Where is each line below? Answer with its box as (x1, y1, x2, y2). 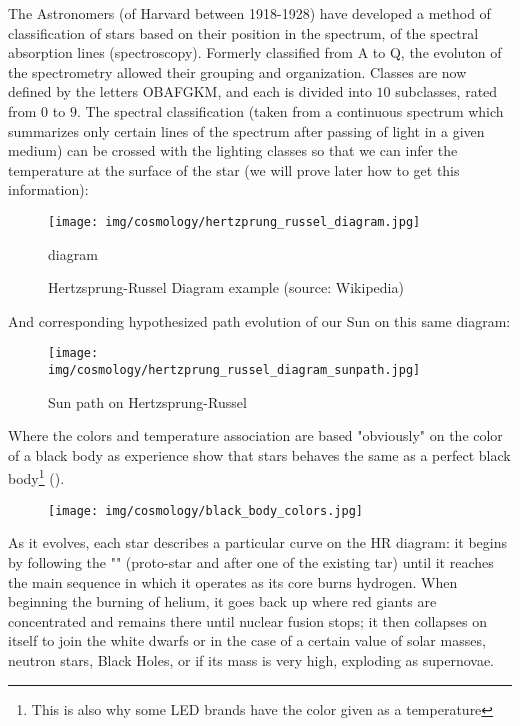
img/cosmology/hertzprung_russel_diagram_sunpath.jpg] (48, 363, 421, 378)
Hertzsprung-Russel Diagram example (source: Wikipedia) (48, 277, 404, 298)
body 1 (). (8, 465, 65, 489)
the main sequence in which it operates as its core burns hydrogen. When (8, 571, 458, 592)
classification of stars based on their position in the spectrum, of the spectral (8, 22, 479, 43)
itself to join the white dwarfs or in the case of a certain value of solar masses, (8, 630, 486, 651)
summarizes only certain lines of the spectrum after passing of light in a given (8, 120, 485, 141)
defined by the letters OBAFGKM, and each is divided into (8, 81, 372, 102)
